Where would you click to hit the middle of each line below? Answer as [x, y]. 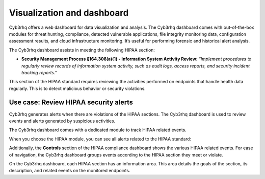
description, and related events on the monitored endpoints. [69, 171]
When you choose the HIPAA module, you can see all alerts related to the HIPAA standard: [100, 139]
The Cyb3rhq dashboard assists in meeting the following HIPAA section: [82, 50]
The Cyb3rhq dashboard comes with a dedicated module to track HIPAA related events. [98, 130]
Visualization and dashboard [69, 13]
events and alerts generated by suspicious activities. [62, 121]
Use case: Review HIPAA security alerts [71, 102]
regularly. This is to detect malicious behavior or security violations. [77, 89]
